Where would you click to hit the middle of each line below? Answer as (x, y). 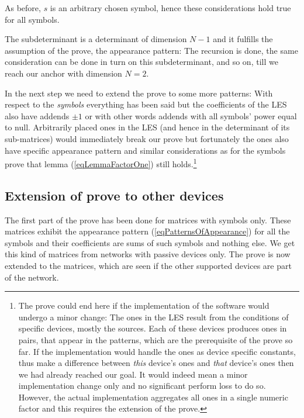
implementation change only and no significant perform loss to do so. (142, 386)
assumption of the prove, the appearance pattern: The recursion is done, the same (151, 50)
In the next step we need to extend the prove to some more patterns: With (139, 93)
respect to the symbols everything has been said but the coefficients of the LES (146, 104)
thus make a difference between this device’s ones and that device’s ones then (156, 363)
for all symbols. (32, 19)
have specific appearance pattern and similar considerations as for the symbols (145, 150)
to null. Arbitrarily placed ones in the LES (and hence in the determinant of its (147, 127)
